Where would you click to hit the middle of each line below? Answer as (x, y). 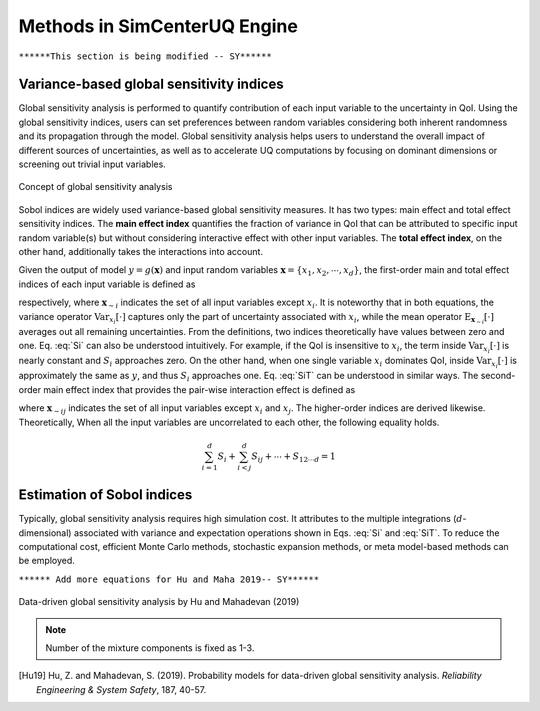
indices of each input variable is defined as (107, 284)
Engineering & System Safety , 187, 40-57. (121, 689)
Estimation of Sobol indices (105, 495)
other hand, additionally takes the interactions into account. (141, 251)
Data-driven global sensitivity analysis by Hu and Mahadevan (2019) (159, 602)
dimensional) (45, 532)
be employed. (46, 561)
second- (498, 376)
